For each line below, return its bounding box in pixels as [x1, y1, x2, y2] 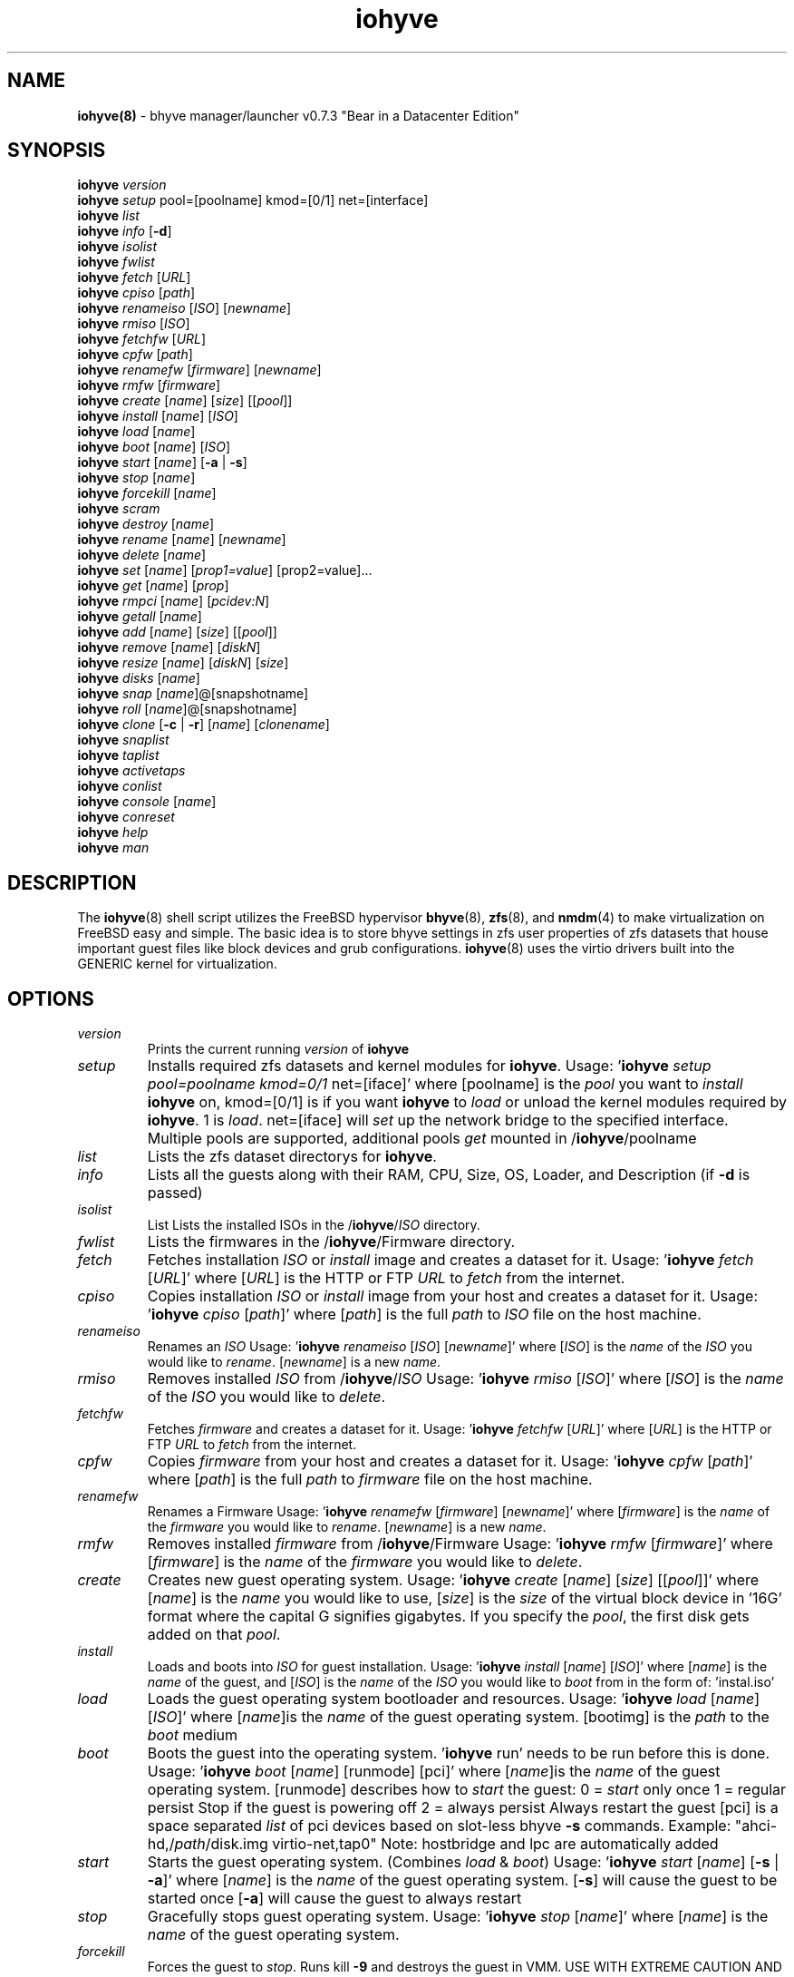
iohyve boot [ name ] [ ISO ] [77, 439, 231, 455]
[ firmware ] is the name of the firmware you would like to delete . [147, 1553, 583, 1572]
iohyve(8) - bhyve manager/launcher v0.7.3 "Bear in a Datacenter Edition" [77, 107, 519, 123]
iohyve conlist [77, 778, 162, 794]
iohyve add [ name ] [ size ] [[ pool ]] [77, 624, 277, 640]
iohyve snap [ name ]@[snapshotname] [77, 686, 309, 702]
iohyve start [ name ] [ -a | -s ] [77, 454, 247, 471]
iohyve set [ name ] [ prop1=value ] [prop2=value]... [77, 562, 373, 579]
